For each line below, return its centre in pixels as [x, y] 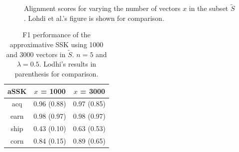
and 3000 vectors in [36, 54]
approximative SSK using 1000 [57, 44]
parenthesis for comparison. [57, 74]
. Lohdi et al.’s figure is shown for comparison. [94, 18]
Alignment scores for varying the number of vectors [102, 8]
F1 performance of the [57, 35]
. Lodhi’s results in [68, 64]
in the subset [209, 8]
